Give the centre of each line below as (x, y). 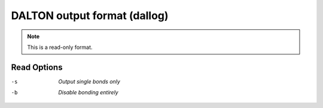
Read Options (37, 67)
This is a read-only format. (60, 47)
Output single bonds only (89, 81)
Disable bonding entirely (89, 92)
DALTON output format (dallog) (90, 16)
